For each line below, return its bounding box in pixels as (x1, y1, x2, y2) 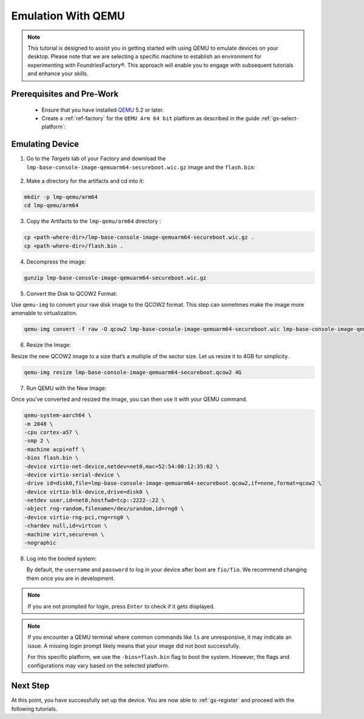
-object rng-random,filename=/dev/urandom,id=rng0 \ (24, 505, 184, 513)
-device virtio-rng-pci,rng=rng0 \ (24, 514, 130, 520)
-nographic (24, 539, 56, 547)
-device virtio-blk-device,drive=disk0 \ (24, 488, 149, 495)
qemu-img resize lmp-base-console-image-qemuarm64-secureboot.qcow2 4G (24, 369, 242, 376)
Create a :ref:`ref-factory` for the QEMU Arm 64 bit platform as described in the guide (41, 114, 260, 121)
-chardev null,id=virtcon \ (24, 522, 107, 530)
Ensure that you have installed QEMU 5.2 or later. (41, 106, 164, 114)
